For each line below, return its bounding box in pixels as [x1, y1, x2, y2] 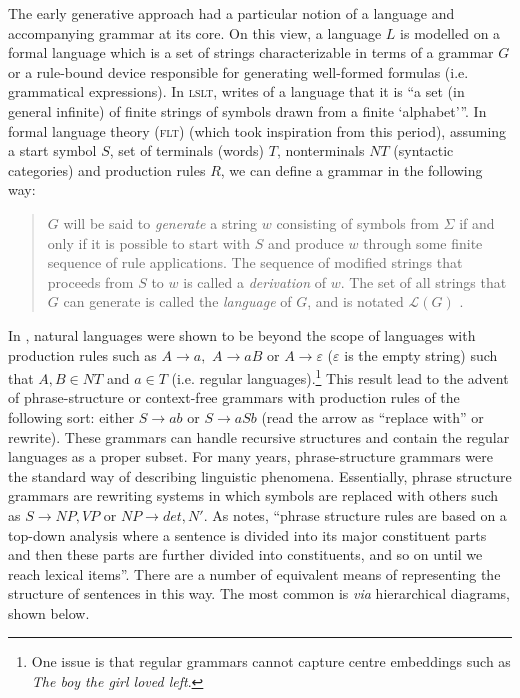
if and [459, 212, 495, 233]
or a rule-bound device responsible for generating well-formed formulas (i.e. [8, 61, 469, 82]
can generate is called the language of [63, 291, 292, 312]
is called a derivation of [183, 271, 326, 292]
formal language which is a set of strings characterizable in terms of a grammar [8, 42, 494, 63]
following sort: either [8, 406, 135, 427]
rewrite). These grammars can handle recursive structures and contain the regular [8, 426, 510, 447]
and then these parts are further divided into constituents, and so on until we [8, 544, 483, 565]
